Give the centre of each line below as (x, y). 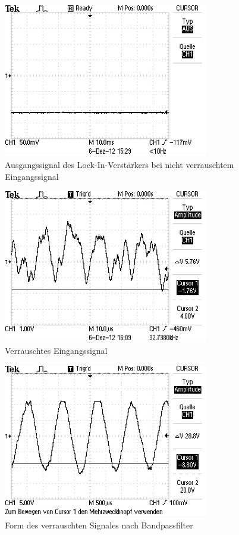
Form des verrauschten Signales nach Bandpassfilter (99, 525)
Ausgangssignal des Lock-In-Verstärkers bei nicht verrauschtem (119, 164)
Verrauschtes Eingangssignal (56, 351)
